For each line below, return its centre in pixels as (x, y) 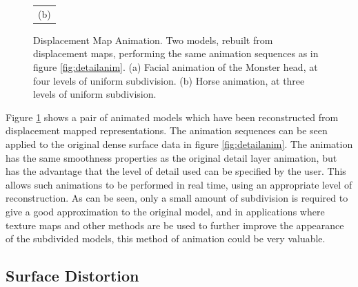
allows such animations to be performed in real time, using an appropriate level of (179, 184)
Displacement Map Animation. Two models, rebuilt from (153, 40)
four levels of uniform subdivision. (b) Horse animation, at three (169, 80)
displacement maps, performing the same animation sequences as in (176, 53)
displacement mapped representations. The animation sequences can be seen (167, 130)
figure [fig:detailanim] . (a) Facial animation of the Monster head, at (176, 67)
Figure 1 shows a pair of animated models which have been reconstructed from (172, 117)
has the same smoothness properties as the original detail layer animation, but (171, 157)
